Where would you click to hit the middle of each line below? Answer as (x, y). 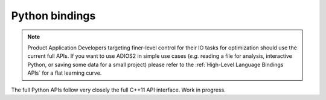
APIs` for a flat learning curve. (65, 73)
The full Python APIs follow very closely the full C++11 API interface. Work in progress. (118, 90)
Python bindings (53, 16)
